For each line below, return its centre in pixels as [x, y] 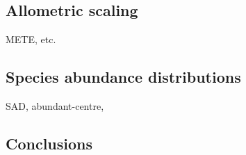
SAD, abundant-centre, [55, 106]
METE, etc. [31, 39]
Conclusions [49, 143]
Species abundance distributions [123, 77]
